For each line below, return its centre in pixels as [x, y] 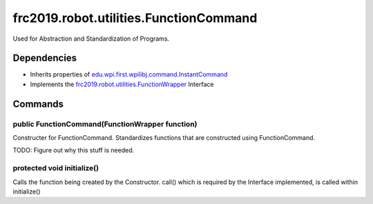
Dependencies [45, 58]
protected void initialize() [56, 168]
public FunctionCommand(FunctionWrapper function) [105, 124]
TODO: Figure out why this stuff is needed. [74, 150]
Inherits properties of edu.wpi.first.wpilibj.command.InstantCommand [129, 74]
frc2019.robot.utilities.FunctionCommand [135, 18]
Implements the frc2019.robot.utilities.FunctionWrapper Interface [122, 84]
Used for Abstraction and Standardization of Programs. [91, 39]
